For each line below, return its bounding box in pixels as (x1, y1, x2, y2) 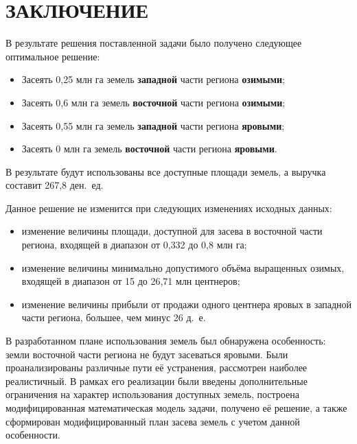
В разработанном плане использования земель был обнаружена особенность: (5, 334, 326, 348)
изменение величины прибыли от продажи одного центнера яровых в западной (21, 296, 352, 311)
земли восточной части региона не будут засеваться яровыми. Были (5, 347, 288, 361)
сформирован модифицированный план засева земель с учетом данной (5, 414, 300, 428)
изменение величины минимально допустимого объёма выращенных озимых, (21, 260, 345, 274)
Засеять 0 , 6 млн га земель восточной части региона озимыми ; (21, 95, 286, 109)
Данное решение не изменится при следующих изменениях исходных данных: (5, 200, 332, 215)
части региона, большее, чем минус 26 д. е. (21, 310, 206, 325)
